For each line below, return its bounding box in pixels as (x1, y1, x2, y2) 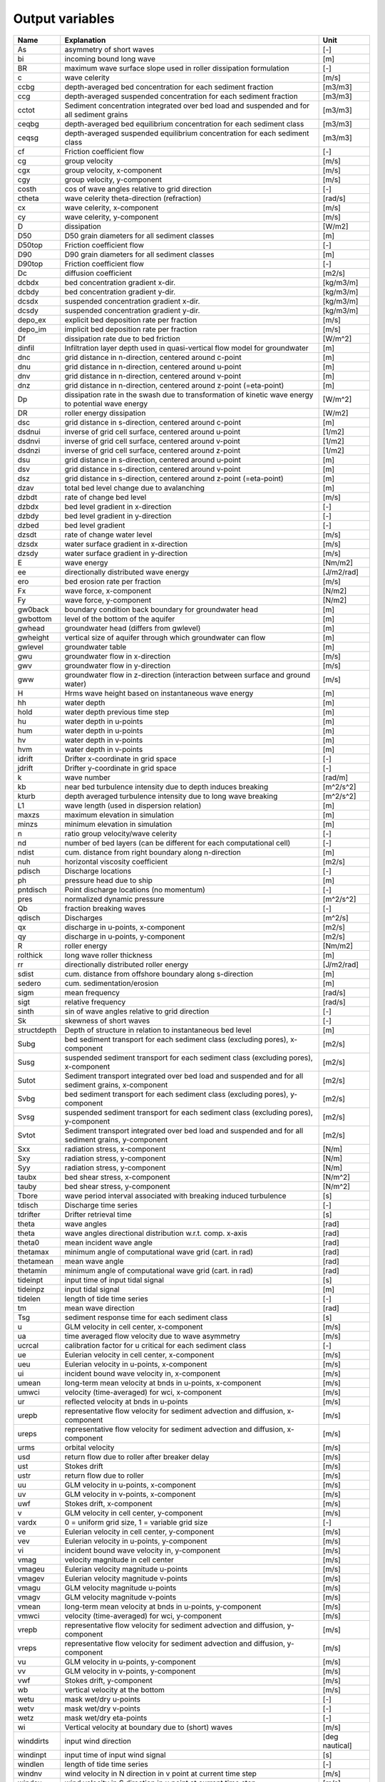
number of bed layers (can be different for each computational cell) (64, 838, 291, 848)
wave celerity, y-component (64, 212, 159, 222)
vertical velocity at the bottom (64, 1684, 165, 1694)
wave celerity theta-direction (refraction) (64, 193, 202, 203)
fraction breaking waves (64, 903, 146, 913)
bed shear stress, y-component (64, 1181, 170, 1191)
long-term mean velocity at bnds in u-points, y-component (64, 1601, 262, 1611)
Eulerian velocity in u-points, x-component (64, 1359, 207, 1369)
